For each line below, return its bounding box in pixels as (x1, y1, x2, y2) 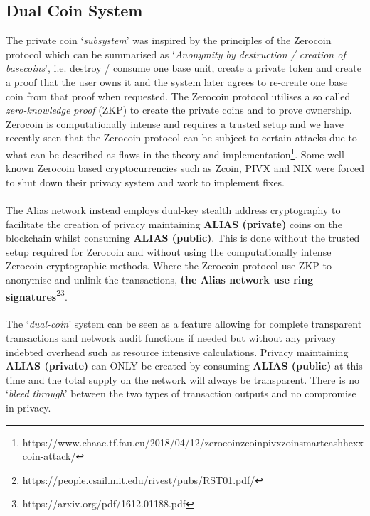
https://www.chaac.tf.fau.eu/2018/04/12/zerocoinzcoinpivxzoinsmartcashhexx (22, 434, 364, 449)
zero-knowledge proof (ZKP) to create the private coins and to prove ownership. (6, 102, 352, 117)
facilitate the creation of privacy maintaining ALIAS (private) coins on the (6, 216, 342, 231)
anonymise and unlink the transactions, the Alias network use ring (6, 272, 314, 286)
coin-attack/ (22, 448, 76, 463)
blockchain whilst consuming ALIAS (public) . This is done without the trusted (6, 230, 360, 245)
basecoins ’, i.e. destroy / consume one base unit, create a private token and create (6, 60, 361, 75)
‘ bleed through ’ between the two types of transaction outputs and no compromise (6, 386, 356, 401)
